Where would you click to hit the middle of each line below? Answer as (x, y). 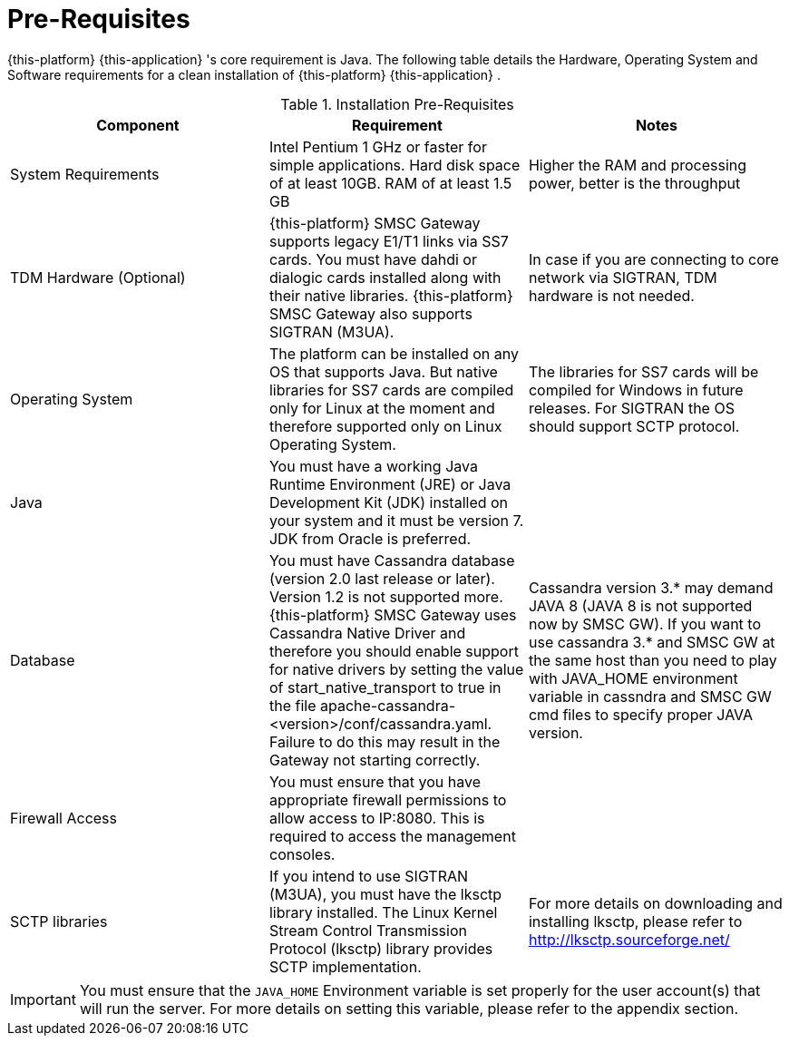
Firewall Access (63, 818)
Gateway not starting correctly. (375, 760)
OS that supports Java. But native (383, 371)
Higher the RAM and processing (638, 165)
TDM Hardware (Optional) (98, 277)
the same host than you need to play (653, 660)
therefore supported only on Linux (385, 426)
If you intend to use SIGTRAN (369, 876)
